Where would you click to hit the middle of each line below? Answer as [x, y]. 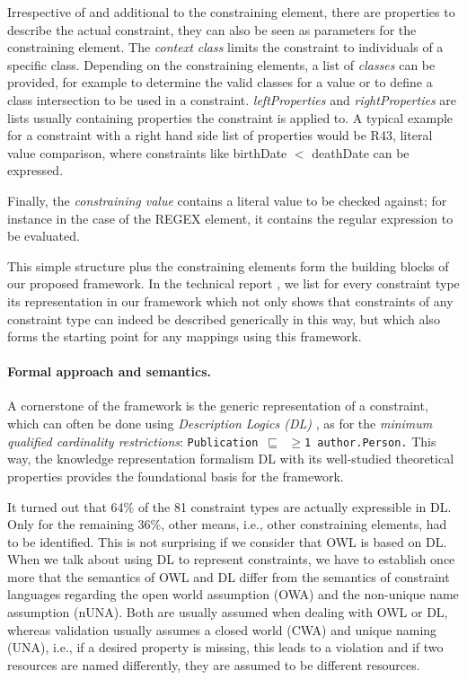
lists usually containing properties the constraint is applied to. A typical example [230, 117]
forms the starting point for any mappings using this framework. [185, 336]
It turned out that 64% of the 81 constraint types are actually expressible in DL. [229, 506]
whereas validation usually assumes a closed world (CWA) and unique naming [222, 629]
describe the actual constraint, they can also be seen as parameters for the [212, 29]
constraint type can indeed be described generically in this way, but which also [224, 318]
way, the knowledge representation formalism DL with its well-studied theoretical [231, 459]
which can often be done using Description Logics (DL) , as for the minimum [220, 424]
